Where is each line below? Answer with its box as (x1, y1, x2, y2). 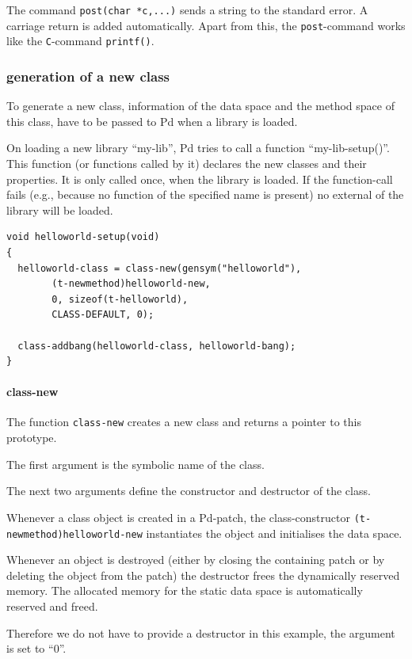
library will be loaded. (6, 201, 113, 218)
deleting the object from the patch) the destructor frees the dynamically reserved (6, 566, 400, 583)
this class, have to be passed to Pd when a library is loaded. (6, 112, 298, 129)
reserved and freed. (6, 598, 98, 615)
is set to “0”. (6, 640, 67, 657)
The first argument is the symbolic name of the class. (6, 455, 265, 472)
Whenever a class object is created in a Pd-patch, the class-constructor (6, 509, 350, 525)
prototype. (6, 429, 57, 446)
